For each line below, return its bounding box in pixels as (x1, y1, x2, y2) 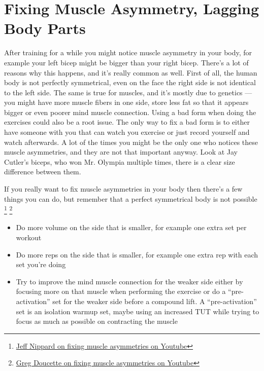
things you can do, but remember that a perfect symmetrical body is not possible (4, 193, 257, 204)
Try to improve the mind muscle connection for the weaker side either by (16, 276, 243, 286)
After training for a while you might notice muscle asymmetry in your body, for (4, 47, 252, 58)
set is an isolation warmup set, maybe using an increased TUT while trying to (16, 306, 259, 316)
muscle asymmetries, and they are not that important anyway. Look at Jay (4, 146, 238, 157)
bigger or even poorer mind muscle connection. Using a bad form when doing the (4, 106, 256, 117)
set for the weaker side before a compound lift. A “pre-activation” (52, 296, 257, 307)
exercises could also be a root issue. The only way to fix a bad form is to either (4, 117, 250, 127)
